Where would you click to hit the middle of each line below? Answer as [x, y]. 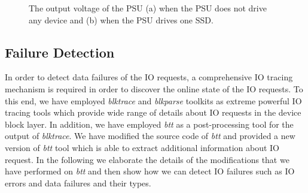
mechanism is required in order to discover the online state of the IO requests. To [154, 88]
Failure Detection [60, 52]
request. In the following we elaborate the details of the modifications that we [147, 159]
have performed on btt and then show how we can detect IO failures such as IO [150, 171]
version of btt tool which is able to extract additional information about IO [142, 147]
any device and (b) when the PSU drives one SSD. [121, 19]
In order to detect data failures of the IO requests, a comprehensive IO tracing [149, 77]
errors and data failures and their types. [78, 183]
